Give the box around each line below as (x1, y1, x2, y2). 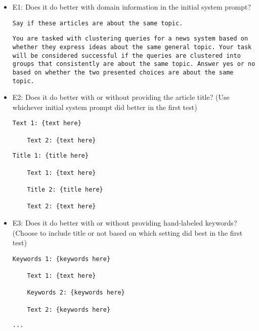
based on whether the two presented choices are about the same (12, 68, 234, 76)
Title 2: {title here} (27, 186, 103, 193)
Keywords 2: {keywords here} (27, 289, 125, 297)
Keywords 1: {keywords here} (12, 255, 111, 263)
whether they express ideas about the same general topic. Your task (12, 43, 252, 51)
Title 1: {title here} (12, 152, 89, 160)
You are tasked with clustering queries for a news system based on (12, 35, 248, 43)
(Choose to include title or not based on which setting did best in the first (12, 227, 243, 238)
